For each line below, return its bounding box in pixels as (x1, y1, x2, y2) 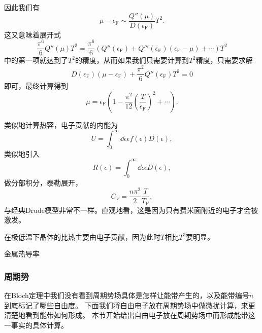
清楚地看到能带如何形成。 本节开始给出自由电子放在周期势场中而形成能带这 (4, 310, 255, 320)
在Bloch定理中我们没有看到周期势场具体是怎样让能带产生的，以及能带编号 (4, 290, 249, 301)
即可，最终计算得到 (4, 81, 68, 91)
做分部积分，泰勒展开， (4, 177, 82, 188)
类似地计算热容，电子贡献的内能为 (4, 119, 118, 130)
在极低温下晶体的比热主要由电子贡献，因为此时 (4, 231, 160, 242)
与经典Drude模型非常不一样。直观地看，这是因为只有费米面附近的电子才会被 (4, 204, 258, 215)
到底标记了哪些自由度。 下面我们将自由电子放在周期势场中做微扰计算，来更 (4, 300, 255, 310)
